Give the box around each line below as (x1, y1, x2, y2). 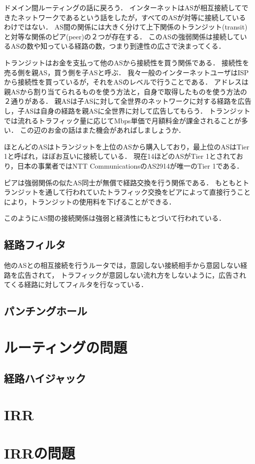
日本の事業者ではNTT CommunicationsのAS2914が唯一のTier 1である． (17, 160, 244, 171)
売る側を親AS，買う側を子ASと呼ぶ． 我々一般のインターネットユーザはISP (4, 67, 249, 77)
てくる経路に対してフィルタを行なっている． (4, 279, 148, 290)
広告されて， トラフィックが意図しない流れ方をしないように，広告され (17, 269, 246, 280)
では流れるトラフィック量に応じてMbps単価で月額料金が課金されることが (4, 115, 241, 125)
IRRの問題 (4, 443, 75, 463)
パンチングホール (4, 303, 88, 319)
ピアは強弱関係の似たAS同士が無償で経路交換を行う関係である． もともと (4, 177, 243, 187)
